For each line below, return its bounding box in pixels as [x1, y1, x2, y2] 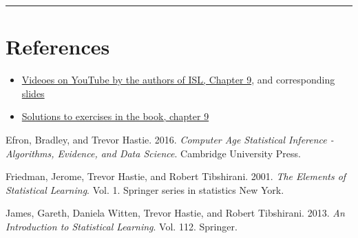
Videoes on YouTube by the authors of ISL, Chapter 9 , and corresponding [21, 72, 335, 87]
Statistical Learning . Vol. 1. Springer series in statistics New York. [6, 182, 284, 197]
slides [21, 86, 45, 100]
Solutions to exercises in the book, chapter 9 [21, 109, 209, 123]
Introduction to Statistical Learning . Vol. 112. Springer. [6, 219, 238, 233]
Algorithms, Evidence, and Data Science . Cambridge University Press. [6, 146, 301, 160]
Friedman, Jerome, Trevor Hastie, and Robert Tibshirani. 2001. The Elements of [6, 169, 346, 184]
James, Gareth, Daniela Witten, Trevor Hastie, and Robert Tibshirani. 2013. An [6, 206, 345, 220]
